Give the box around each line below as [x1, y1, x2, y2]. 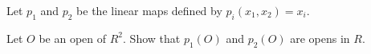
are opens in [290, 29, 350, 46]
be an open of [39, 29, 107, 46]
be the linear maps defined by [76, 2, 222, 18]
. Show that [123, 29, 181, 46]
